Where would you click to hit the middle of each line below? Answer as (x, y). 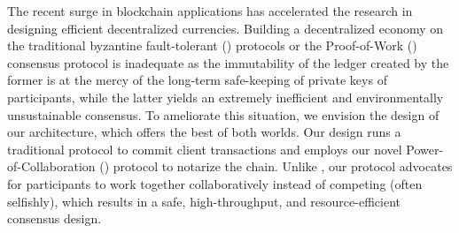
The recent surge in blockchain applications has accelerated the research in (210, 11)
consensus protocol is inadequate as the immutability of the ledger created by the (228, 62)
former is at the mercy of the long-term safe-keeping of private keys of (197, 80)
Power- (425, 149)
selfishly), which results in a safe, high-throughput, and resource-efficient (204, 201)
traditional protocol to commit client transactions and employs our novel (205, 149)
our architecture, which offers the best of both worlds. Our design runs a (204, 132)
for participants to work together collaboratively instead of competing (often (215, 183)
